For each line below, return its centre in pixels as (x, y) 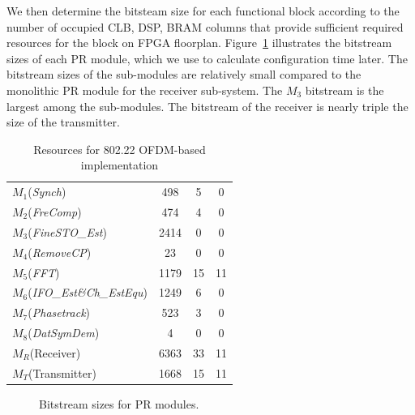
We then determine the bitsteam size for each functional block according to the (203, 11)
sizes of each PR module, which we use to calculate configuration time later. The (207, 58)
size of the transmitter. (63, 122)
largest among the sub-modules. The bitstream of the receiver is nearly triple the (207, 106)
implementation (120, 165)
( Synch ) (47, 192)
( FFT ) (44, 272)
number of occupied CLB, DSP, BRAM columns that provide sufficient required (205, 26)
